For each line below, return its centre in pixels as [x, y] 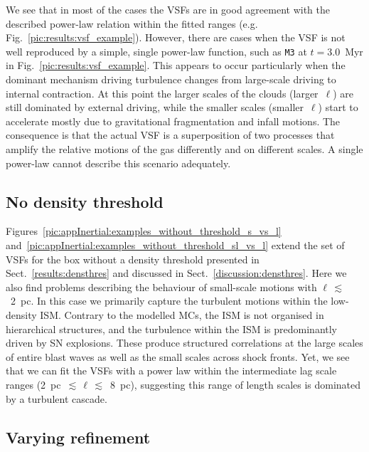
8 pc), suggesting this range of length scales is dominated [236, 384]
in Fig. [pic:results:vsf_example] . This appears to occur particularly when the [176, 65]
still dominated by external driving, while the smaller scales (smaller [155, 107]
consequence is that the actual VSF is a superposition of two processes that [170, 135]
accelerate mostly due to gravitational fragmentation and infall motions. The [173, 121]
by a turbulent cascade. [57, 398]
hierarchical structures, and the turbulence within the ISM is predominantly [172, 329]
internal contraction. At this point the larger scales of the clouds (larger [162, 93]
